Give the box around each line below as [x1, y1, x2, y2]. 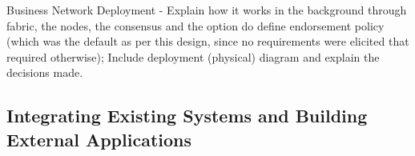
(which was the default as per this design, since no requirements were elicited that [6, 33, 409, 50]
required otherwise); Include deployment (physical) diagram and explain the [6, 48, 380, 65]
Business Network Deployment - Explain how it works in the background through [6, 2, 407, 18]
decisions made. [6, 64, 83, 81]
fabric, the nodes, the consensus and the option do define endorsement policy [6, 17, 385, 34]
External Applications [6, 126, 191, 151]
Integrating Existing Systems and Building [6, 103, 368, 128]
